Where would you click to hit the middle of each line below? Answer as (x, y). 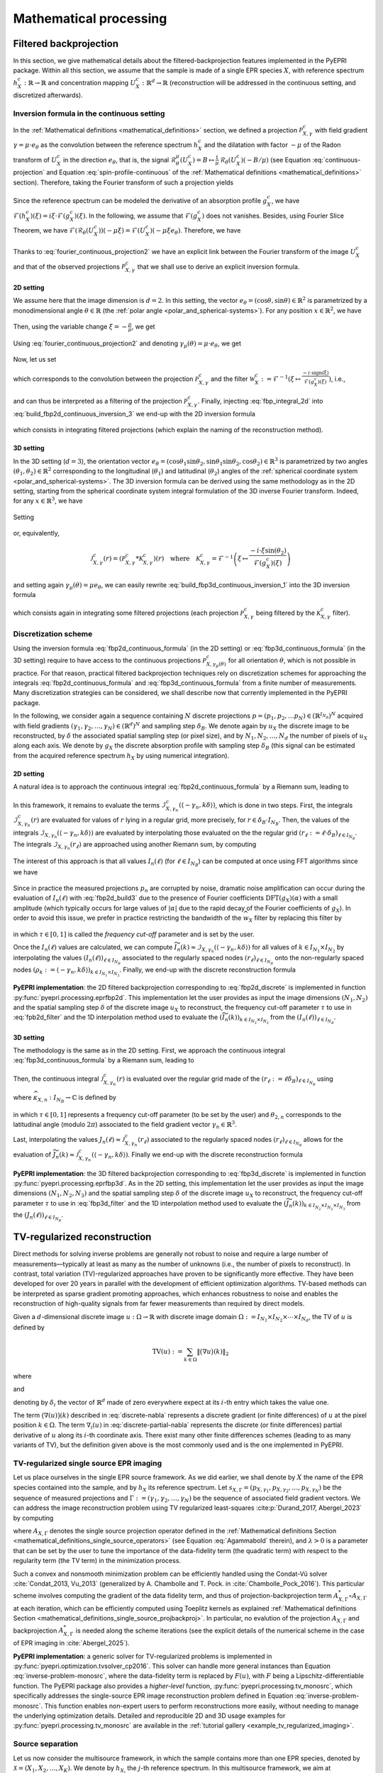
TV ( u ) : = (168, 1351)
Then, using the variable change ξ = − (70, 326)
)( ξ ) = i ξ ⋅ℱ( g (50, 216)
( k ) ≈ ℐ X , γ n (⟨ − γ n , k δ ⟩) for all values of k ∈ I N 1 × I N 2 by (262, 948)
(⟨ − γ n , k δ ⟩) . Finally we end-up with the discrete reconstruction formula (197, 1155)
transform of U (35, 160)
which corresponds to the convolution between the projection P (106, 379)
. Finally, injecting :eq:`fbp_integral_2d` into (260, 401)
